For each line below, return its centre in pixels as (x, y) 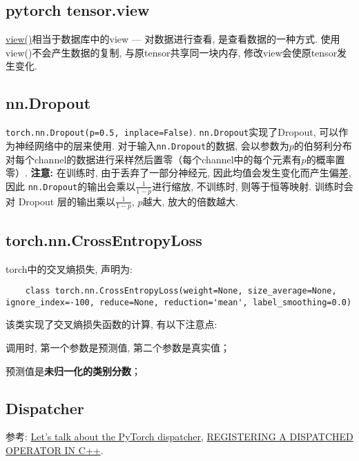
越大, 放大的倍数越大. (190, 201)
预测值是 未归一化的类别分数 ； (73, 370)
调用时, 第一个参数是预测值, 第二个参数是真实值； (118, 348)
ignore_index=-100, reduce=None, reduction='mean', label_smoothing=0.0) (179, 302)
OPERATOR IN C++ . (55, 450)
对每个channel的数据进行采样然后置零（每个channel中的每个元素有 (154, 159)
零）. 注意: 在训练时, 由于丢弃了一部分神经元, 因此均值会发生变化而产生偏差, (178, 173)
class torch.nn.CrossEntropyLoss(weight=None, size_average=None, (181, 291)
